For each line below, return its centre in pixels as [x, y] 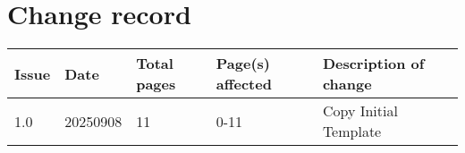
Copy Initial [360, 111]
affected [244, 84]
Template [352, 132]
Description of [373, 64]
